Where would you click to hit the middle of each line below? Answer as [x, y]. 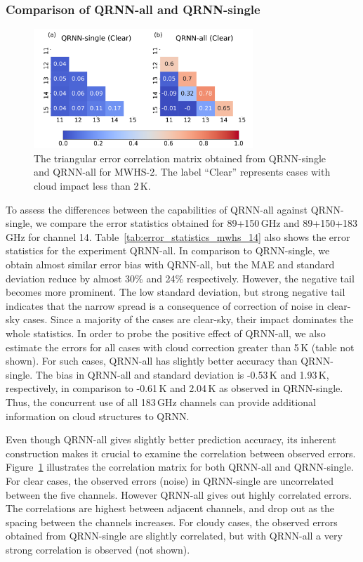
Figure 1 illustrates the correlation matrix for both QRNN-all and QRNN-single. [180, 467]
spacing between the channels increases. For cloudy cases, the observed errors [172, 522]
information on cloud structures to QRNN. [98, 416]
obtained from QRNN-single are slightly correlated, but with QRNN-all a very [174, 536]
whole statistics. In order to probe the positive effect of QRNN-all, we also [166, 333]
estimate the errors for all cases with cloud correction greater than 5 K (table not [180, 347]
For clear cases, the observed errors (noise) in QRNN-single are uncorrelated [170, 480]
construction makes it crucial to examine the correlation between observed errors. [181, 453]
